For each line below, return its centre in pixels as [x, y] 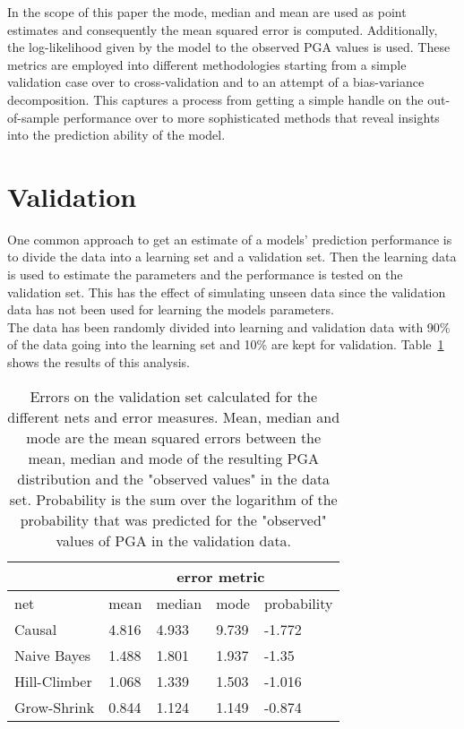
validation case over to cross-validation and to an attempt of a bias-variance [216, 82]
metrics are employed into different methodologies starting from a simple [207, 64]
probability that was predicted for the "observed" [173, 519]
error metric [221, 576]
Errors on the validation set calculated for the [174, 396]
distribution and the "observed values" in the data [174, 478]
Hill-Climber [53, 681]
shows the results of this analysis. [99, 362]
